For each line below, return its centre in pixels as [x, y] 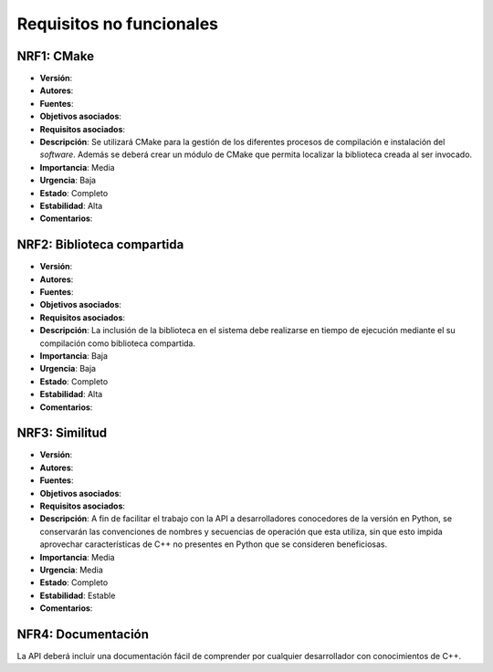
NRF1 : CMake [56, 56]
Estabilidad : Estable [78, 595]
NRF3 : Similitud [62, 433]
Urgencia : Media [72, 570]
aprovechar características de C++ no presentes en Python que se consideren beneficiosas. [214, 544]
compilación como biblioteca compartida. [118, 343]
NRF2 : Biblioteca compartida [100, 245]
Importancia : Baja [74, 356]
